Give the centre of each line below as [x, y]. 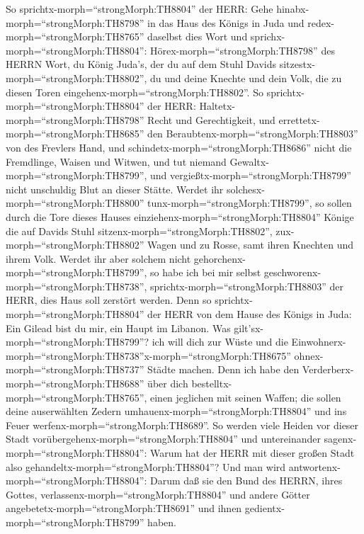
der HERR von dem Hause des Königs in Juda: [250, 314]
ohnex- [309, 355]
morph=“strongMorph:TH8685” [75, 133]
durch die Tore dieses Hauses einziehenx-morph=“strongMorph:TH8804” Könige [180, 216]
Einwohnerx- [319, 342]
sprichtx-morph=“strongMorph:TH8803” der [247, 286]
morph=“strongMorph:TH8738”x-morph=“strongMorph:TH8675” [148, 355]
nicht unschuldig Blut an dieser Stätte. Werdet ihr [115, 189]
